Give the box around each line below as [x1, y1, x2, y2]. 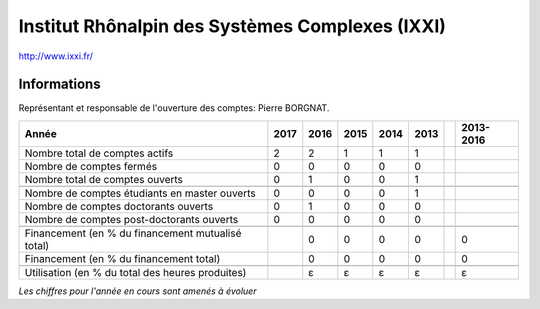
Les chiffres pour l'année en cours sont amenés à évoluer [18, 285, 257, 297]
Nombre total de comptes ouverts [24, 172, 184, 186]
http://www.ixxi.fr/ [18, 50, 94, 62]
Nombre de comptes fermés [24, 159, 158, 173]
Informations [18, 76, 101, 93]
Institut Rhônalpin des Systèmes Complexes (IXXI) [18, 15, 447, 37]
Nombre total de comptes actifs [24, 146, 174, 160]
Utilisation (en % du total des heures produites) [24, 265, 247, 279]
